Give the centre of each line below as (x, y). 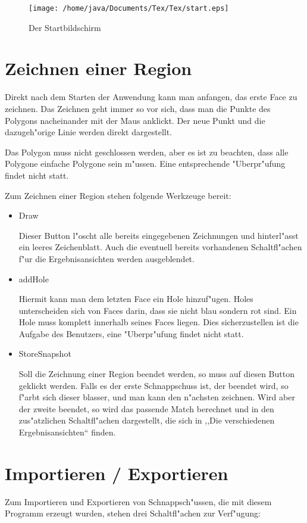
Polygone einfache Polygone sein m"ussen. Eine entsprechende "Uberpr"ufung (145, 164)
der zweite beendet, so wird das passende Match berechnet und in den (146, 408)
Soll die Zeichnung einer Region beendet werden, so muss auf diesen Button (156, 374)
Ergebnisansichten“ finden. (67, 432)
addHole (34, 278)
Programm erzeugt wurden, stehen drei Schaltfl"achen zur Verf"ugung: (133, 513)
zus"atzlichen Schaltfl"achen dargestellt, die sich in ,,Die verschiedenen (147, 420)
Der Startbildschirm (65, 27)
